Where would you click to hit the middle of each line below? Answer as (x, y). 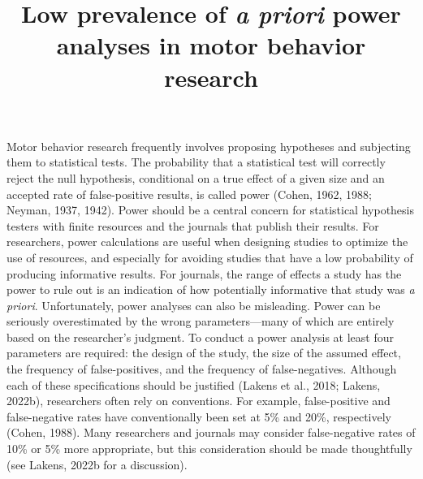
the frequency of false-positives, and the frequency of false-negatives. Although (202, 369)
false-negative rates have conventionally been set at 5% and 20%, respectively (199, 416)
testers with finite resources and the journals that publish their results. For (193, 225)
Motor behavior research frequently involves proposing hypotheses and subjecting (209, 146)
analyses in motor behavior (211, 45)
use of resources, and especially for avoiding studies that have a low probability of (210, 257)
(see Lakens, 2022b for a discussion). (97, 464)
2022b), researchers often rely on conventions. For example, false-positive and (199, 401)
